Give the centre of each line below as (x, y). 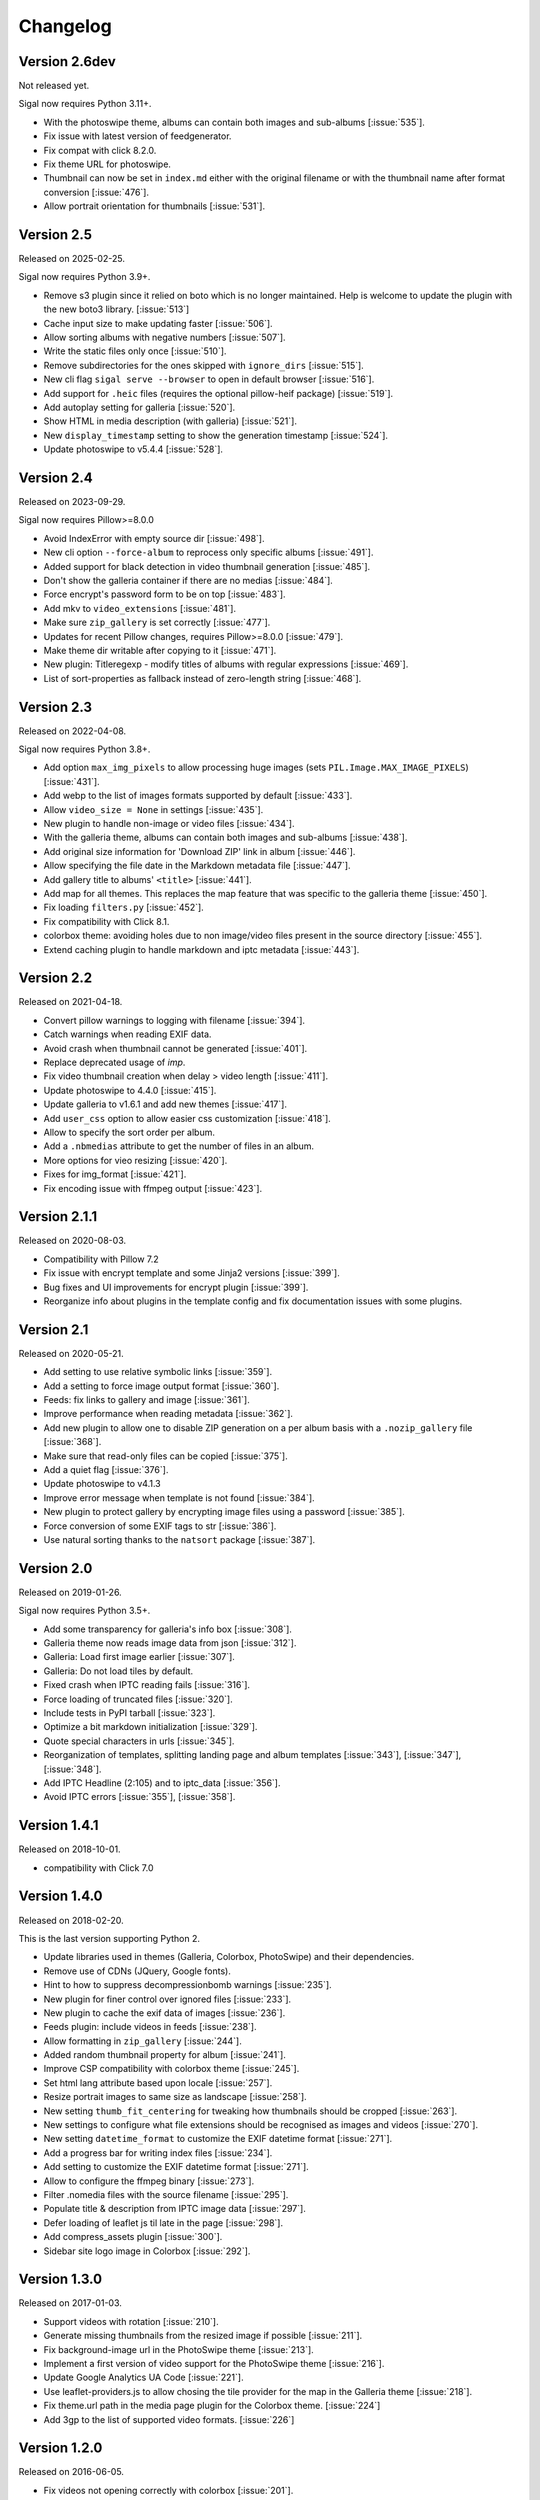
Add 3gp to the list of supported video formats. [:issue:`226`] (169, 2419)
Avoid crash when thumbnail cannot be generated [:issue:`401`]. (175, 1048)
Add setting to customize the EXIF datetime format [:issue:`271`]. (176, 2167)
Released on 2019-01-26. (70, 1592)
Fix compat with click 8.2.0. (100, 150)
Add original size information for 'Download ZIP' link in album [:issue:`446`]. (199, 851)
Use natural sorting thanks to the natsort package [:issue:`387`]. (179, 1539)
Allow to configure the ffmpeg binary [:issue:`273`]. (149, 2181)
